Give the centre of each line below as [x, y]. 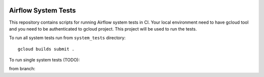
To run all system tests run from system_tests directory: [67, 38]
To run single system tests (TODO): [44, 60]
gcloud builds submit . [46, 49]
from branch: [22, 69]
